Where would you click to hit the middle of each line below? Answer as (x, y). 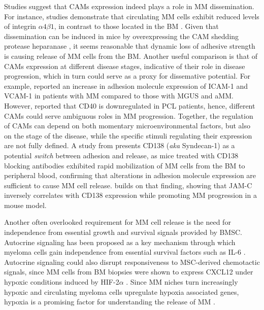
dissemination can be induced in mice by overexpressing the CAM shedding (122, 36)
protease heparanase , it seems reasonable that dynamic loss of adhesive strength (130, 46)
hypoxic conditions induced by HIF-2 (62, 282)
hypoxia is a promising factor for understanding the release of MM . (110, 302)
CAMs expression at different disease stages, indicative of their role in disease (125, 66)
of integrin (20, 26)
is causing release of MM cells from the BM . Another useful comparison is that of (131, 56)
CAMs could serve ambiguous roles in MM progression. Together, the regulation (129, 115)
